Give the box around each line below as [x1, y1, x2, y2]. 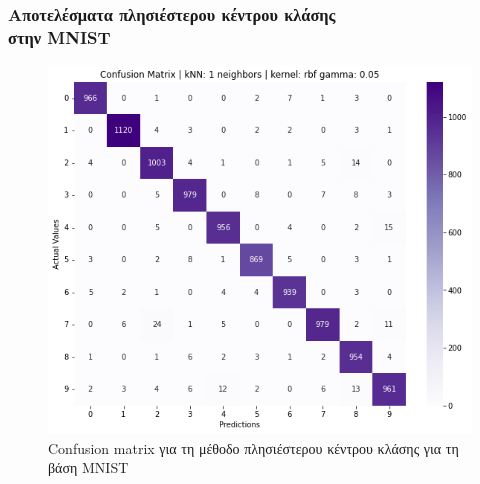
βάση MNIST [48, 457, 129, 478]
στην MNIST [8, 24, 111, 49]
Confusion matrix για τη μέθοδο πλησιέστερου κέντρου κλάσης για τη [48, 437, 459, 458]
